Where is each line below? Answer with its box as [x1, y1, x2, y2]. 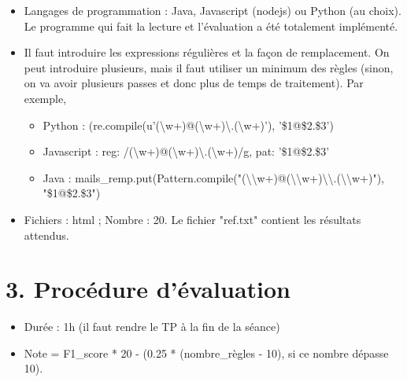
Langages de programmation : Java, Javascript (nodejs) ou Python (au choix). [24, 2, 401, 18]
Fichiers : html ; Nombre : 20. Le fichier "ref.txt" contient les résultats [24, 211, 361, 227]
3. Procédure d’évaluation [6, 273, 290, 305]
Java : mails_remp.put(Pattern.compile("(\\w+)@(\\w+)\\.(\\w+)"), [43, 169, 384, 185]
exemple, [24, 90, 67, 106]
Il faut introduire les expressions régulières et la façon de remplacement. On [24, 44, 390, 61]
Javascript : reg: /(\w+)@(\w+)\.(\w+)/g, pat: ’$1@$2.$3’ [43, 143, 330, 160]
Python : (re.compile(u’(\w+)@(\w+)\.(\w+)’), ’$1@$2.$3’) [43, 116, 334, 133]
